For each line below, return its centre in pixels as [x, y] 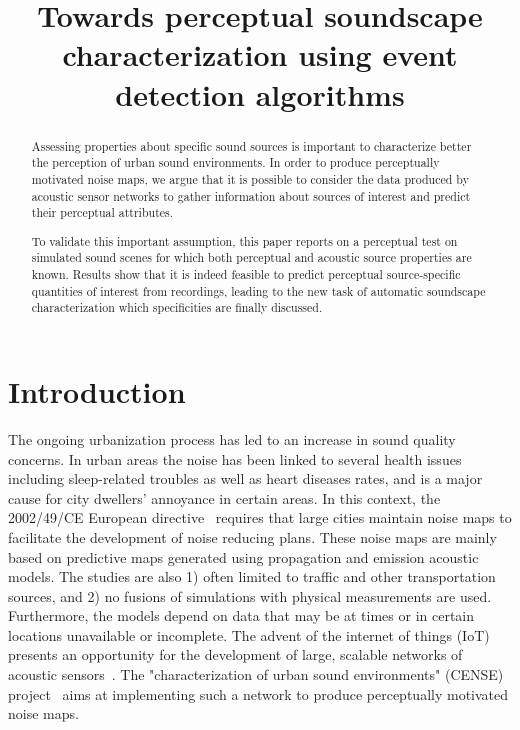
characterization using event [260, 54]
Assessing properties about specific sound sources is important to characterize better [251, 145]
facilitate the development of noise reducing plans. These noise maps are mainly [252, 536]
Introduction [97, 391]
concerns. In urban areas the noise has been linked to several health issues [235, 458]
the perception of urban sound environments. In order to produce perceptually [235, 162]
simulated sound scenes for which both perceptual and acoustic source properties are [251, 257]
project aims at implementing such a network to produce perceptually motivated [258, 693]
